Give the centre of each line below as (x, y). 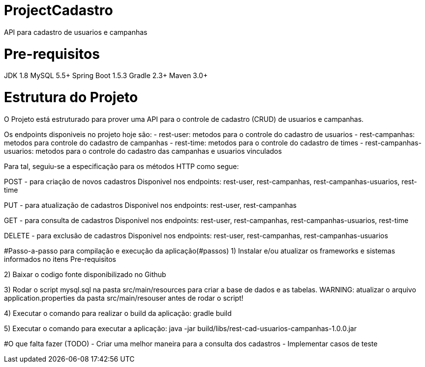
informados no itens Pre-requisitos (60, 259)
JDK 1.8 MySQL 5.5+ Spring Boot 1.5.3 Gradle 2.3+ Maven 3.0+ (106, 76)
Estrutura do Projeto (71, 97)
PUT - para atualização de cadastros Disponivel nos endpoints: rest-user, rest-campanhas (150, 205)
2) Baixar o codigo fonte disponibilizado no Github (85, 274)
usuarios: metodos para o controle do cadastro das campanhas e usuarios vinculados (143, 151)
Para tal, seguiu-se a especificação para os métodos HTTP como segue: (121, 166)
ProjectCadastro (59, 10)
